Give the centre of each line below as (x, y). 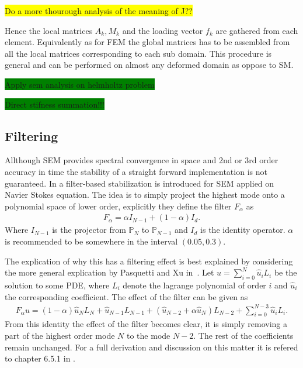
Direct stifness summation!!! (55, 104)
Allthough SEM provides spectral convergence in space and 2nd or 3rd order (142, 160)
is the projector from (89, 230)
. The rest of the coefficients (243, 336)
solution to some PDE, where (57, 285)
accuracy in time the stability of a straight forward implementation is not (136, 171)
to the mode (149, 336)
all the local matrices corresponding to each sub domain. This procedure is (138, 53)
